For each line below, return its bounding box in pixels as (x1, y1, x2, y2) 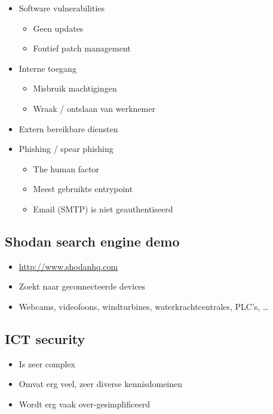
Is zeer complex (19, 357, 75, 370)
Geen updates (33, 22, 84, 34)
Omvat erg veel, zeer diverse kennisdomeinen (19, 378, 183, 390)
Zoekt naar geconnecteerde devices (19, 280, 146, 293)
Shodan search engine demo (5, 232, 180, 250)
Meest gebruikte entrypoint (33, 182, 133, 195)
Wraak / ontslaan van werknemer (33, 102, 155, 114)
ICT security (5, 329, 85, 348)
